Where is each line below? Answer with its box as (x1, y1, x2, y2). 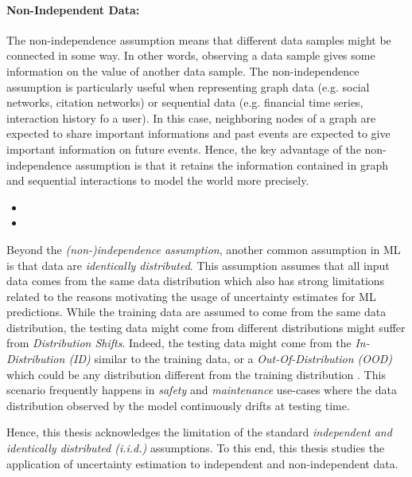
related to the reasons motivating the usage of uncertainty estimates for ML (6, 287, 376, 304)
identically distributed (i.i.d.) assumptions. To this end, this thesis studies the (6, 440, 385, 456)
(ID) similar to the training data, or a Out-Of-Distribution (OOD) (68, 350, 393, 367)
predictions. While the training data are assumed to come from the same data (6, 303, 387, 320)
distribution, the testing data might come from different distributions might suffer (6, 319, 406, 335)
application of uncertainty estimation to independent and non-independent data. (6, 455, 398, 471)
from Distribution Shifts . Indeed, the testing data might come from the (6, 334, 352, 351)
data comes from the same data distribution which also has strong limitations (6, 272, 385, 289)
